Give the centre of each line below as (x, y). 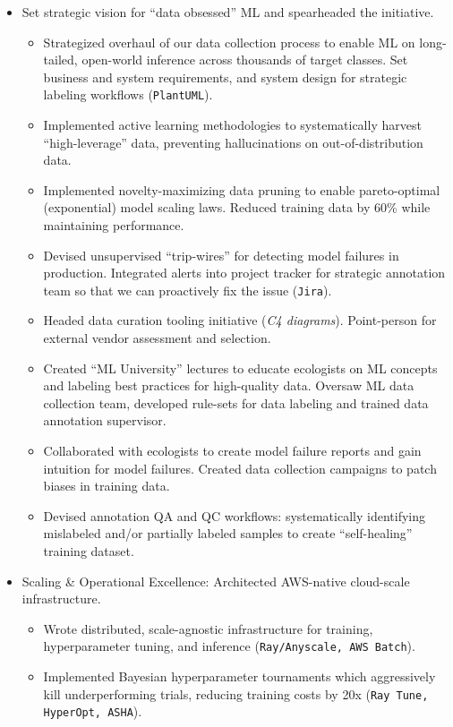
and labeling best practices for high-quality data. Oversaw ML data (229, 385)
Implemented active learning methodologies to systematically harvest (232, 125)
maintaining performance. (114, 225)
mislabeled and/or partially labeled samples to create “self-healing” (228, 533)
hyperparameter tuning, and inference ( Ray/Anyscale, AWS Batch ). (229, 646)
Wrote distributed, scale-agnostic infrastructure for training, (208, 628)
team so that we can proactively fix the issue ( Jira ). (188, 290)
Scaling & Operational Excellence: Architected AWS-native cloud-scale (216, 581)
